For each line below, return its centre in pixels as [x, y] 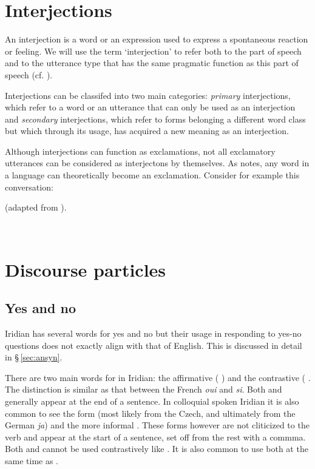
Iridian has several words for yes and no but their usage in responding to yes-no [153, 333]
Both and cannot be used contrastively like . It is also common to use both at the [157, 449]
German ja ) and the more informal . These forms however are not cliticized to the [157, 425]
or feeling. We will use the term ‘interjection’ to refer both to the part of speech [153, 51]
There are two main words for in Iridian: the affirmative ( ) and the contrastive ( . [158, 377]
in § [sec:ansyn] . [34, 357]
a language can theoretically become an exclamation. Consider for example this [152, 175]
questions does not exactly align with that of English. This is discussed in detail [154, 345]
